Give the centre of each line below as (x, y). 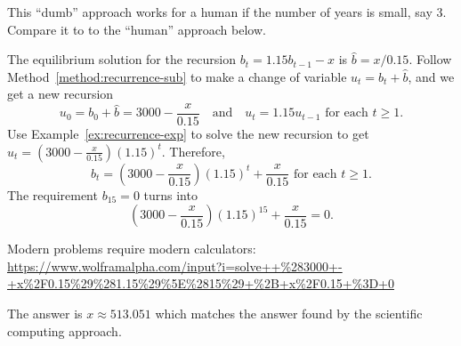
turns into (170, 194)
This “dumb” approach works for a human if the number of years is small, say (220, 12)
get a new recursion (61, 94)
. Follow (430, 59)
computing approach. (65, 330)
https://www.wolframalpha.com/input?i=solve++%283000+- (175, 266)
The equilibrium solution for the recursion (122, 59)
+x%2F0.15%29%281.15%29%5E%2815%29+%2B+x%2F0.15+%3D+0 (201, 283)
